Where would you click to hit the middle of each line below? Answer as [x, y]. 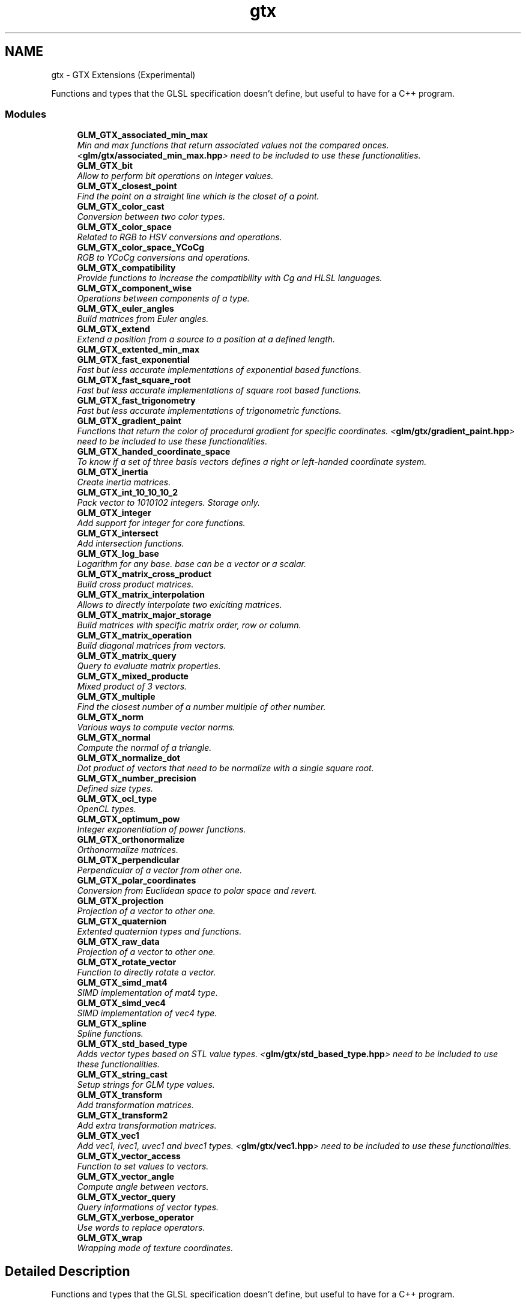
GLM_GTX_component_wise [135, 288]
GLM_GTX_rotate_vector [127, 962]
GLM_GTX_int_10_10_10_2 [127, 493]
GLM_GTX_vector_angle [126, 1177]
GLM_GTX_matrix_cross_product [144, 574]
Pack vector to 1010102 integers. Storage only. [168, 503]
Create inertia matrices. [124, 482]
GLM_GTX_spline [112, 1023]
